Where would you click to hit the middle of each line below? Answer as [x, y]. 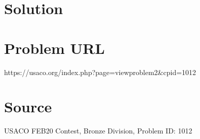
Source [28, 107]
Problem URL [54, 48]
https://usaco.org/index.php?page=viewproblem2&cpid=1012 [100, 72]
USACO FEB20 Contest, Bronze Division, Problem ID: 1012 [98, 131]
